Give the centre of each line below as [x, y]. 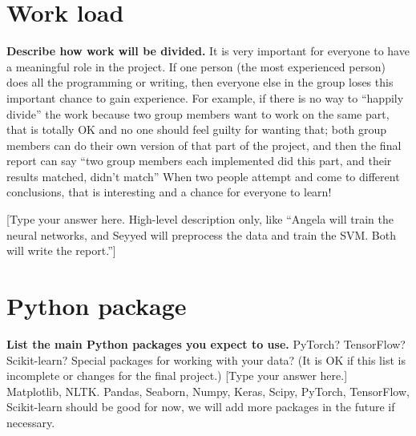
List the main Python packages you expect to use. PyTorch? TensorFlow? [206, 343]
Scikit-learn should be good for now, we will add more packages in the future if [201, 407]
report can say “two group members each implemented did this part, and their [199, 161]
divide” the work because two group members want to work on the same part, [198, 113]
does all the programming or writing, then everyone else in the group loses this [200, 82]
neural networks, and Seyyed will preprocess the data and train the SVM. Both [201, 234]
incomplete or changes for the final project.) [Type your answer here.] [177, 375]
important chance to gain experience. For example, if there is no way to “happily [205, 97]
